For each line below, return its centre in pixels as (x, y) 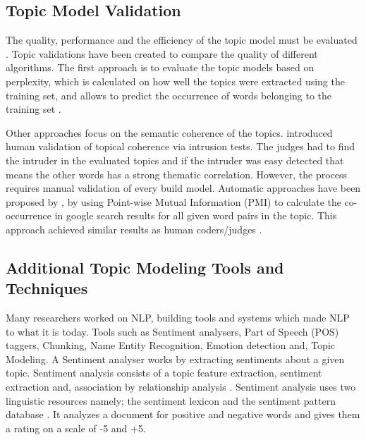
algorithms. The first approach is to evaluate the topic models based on (160, 67)
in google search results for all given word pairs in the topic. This (196, 215)
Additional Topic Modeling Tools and (145, 267)
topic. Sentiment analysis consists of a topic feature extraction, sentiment (164, 373)
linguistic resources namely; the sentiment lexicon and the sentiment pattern (171, 400)
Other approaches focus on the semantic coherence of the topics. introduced (169, 132)
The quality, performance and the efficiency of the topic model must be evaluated (182, 40)
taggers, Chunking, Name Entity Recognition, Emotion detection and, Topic (171, 345)
